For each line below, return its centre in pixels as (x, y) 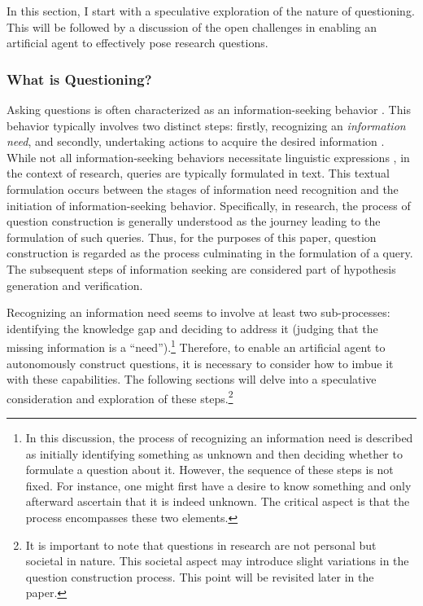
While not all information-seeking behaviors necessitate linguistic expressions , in (208, 157)
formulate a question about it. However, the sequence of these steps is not (209, 470)
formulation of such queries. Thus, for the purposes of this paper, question (192, 237)
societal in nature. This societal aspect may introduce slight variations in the (217, 561)
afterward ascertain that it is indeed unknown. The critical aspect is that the (218, 501)
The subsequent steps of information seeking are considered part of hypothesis (201, 268)
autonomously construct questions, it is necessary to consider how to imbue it (200, 363)
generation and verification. (75, 285)
